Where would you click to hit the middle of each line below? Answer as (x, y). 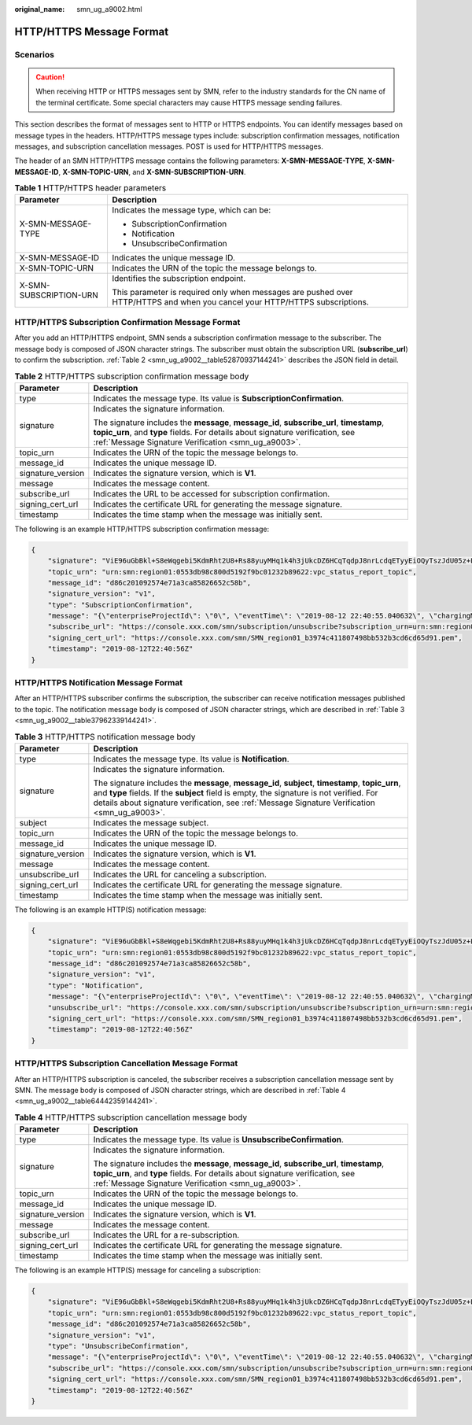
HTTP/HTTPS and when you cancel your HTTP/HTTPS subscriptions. (240, 302)
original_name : (40, 9)
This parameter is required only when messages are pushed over (232, 293)
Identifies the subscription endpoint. (179, 279)
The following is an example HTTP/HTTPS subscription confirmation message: (142, 529)
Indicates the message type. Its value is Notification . (192, 759)
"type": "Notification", (96, 985)
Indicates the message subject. (151, 822)
